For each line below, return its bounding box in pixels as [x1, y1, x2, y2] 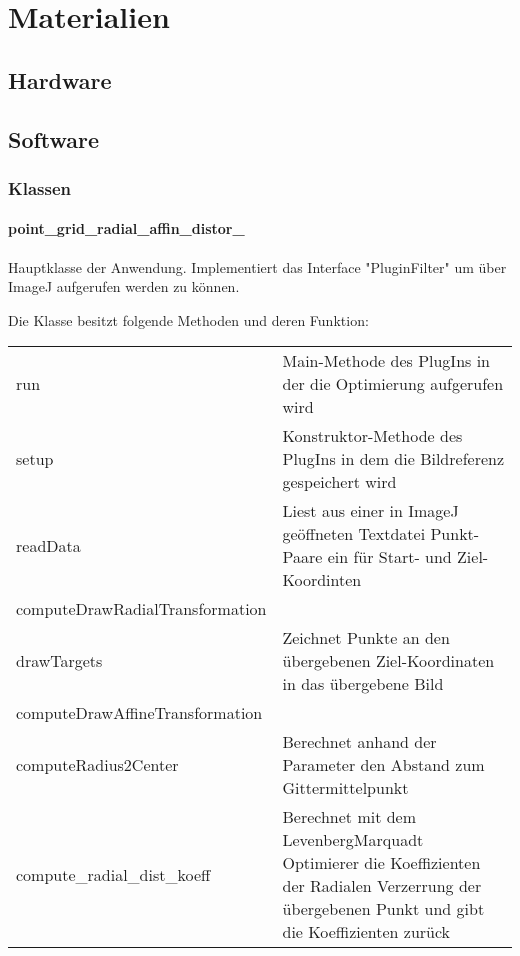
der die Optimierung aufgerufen [282, 372, 504, 396]
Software [8, 123, 100, 154]
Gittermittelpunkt [282, 776, 409, 800]
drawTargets [16, 649, 103, 673]
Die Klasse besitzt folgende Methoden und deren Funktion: [8, 309, 369, 330]
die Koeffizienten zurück [282, 920, 451, 944]
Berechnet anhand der [282, 730, 437, 754]
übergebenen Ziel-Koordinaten [282, 649, 495, 673]
